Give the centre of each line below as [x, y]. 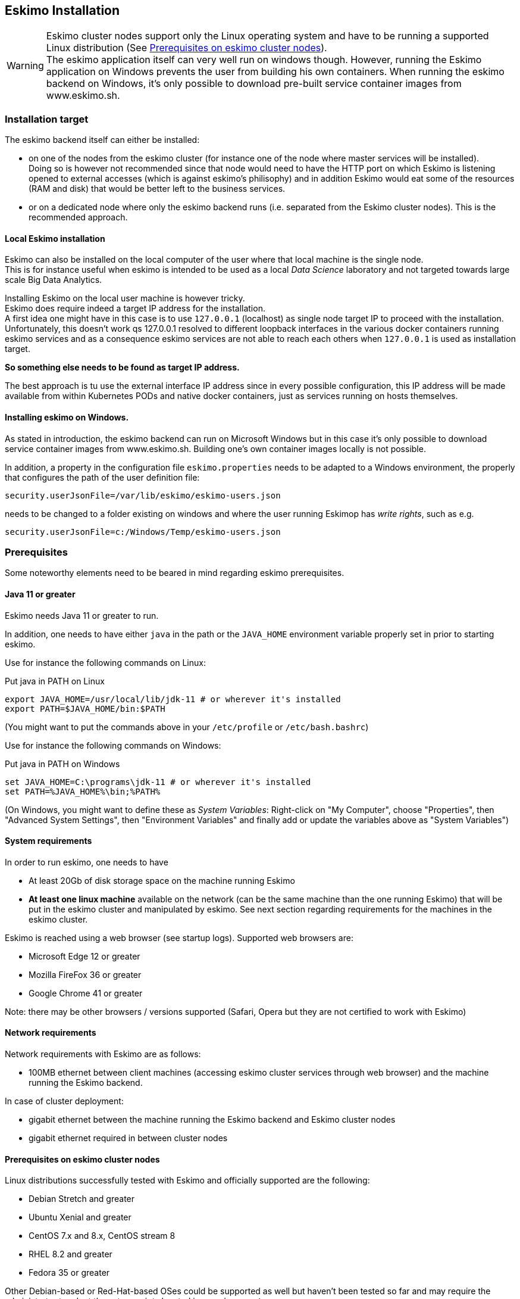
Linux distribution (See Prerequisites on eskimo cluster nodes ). [187, 48]
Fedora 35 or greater [69, 1273]
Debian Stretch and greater [82, 1199]
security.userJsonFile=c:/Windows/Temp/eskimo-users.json [143, 532]
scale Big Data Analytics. [54, 280]
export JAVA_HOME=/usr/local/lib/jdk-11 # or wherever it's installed [173, 699]
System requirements [48, 841]
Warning [25, 66]
